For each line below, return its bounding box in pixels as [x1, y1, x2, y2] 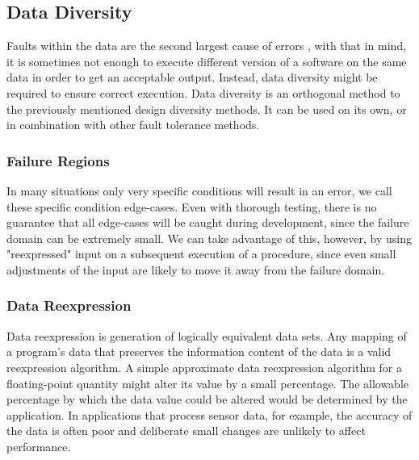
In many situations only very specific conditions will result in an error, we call [6, 182, 392, 199]
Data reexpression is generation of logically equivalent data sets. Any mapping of [6, 327, 407, 344]
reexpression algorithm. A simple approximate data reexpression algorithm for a [6, 358, 402, 375]
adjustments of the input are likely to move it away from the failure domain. [6, 261, 385, 278]
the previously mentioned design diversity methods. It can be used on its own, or [6, 100, 407, 117]
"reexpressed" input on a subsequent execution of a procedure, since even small [6, 245, 396, 262]
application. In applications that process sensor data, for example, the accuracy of [6, 406, 413, 423]
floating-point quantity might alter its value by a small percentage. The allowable [6, 374, 409, 391]
